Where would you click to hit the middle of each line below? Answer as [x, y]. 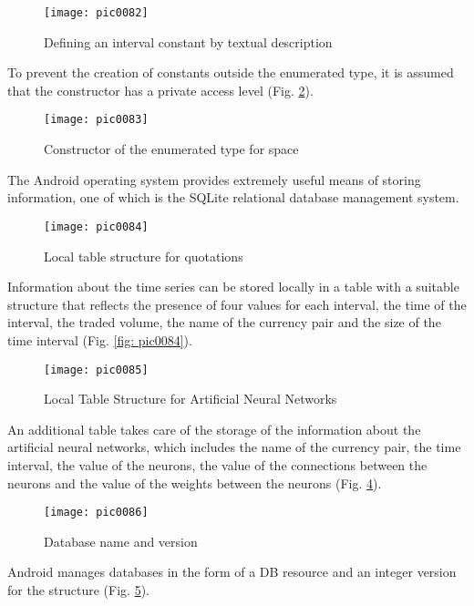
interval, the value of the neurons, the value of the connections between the [217, 464]
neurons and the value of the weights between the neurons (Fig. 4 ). [195, 483]
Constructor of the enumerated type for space [171, 149]
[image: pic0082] [96, 13]
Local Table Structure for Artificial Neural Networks [191, 399]
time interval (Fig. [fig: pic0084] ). [100, 339]
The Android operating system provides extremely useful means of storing [214, 179]
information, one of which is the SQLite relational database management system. [233, 197]
